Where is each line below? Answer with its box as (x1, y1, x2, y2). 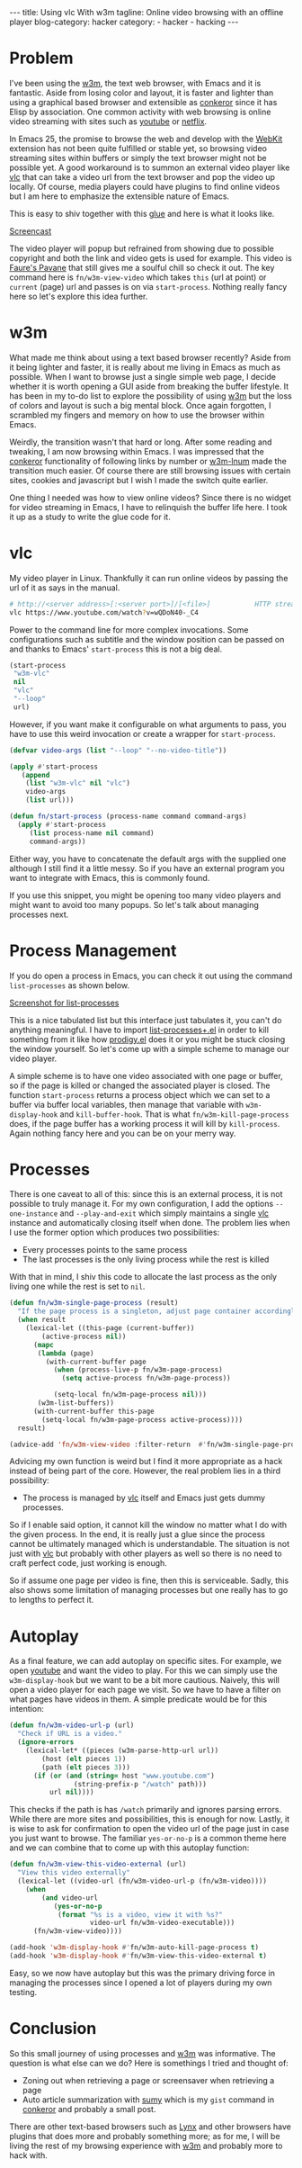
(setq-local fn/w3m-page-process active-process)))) (41, 1415, 244, 1424)
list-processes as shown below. (9, 979, 130, 991)
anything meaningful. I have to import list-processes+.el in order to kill (9, 1024, 270, 1035)
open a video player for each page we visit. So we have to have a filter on (9, 1685, 281, 1696)
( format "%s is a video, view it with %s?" (57, 1910, 223, 1919)
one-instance (9, 1210, 58, 1219)
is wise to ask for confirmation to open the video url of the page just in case (9, 1823, 289, 1834)
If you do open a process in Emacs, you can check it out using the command (9, 970, 293, 981)
